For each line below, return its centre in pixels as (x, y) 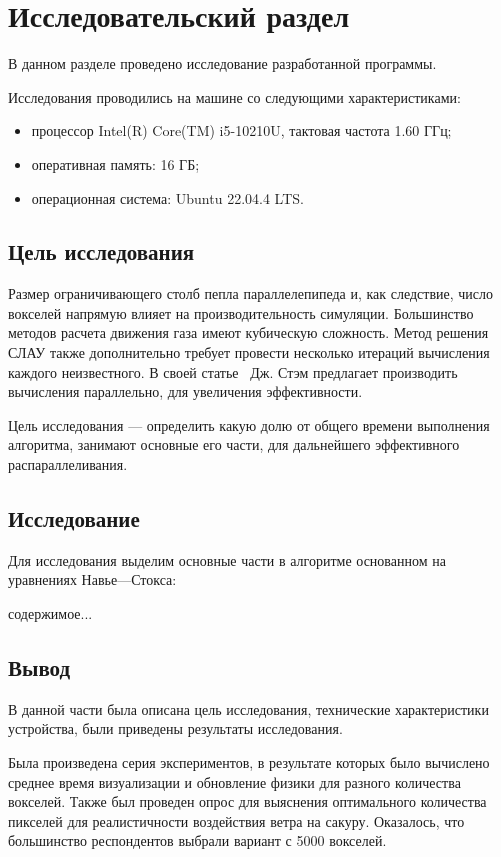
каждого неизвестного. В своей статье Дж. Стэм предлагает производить (233, 371)
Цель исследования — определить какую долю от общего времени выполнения (249, 424)
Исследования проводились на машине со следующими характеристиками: (234, 96)
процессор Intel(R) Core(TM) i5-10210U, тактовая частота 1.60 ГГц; (241, 130)
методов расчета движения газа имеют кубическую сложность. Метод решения (248, 332)
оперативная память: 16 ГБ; (115, 163)
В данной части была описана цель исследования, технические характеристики (248, 708)
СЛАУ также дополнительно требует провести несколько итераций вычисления (249, 352)
